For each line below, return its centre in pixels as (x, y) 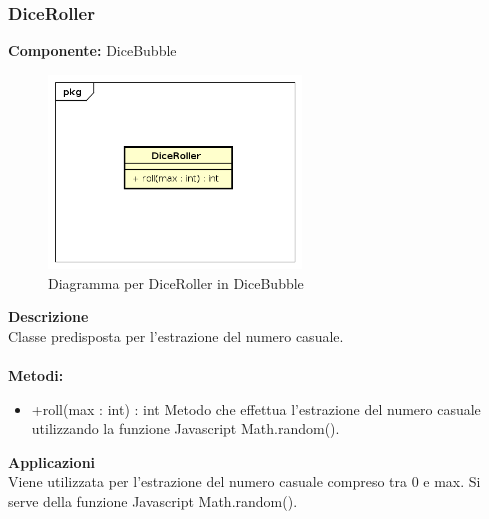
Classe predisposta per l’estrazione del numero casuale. (176, 335)
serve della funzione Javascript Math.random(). (153, 501)
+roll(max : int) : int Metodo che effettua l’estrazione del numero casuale (256, 408)
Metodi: (36, 375)
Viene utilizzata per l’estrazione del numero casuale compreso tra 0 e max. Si (244, 481)
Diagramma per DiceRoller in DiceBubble (176, 282)
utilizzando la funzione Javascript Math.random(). (185, 428)
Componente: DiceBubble (92, 50)
